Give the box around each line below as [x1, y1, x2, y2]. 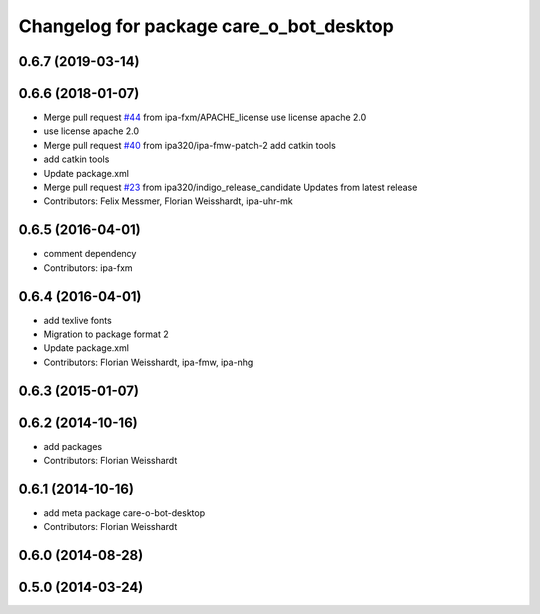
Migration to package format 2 [43, 328, 169, 340]
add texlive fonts [43, 314, 112, 326]
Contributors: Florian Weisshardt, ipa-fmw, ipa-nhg [43, 356, 254, 368]
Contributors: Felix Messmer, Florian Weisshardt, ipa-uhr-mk [43, 195, 294, 207]
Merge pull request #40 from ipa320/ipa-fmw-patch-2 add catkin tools [43, 139, 337, 151]
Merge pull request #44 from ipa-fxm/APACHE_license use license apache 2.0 [43, 111, 367, 124]
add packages [43, 440, 103, 452]
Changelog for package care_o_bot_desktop [18, 15, 394, 37]
